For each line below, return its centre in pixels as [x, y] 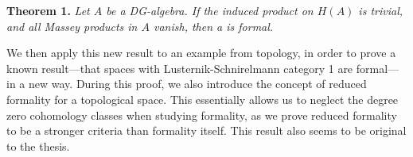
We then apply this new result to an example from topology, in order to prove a [201, 53]
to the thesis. [38, 146]
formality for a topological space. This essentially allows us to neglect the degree [203, 99]
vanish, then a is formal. [213, 26]
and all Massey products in [72, 26]
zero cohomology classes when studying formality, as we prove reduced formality [202, 115]
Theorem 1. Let [48, 10]
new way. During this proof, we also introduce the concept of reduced [197, 84]
